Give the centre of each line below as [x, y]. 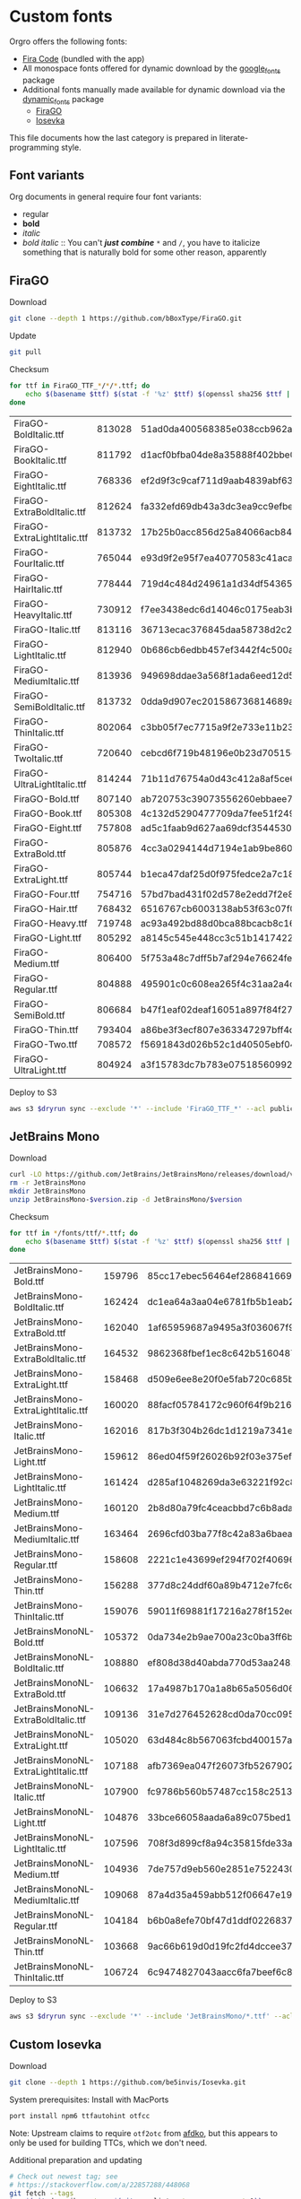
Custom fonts [61, 17]
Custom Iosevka [56, 2044]
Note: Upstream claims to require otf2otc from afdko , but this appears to [143, 2133]
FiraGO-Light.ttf [48, 937]
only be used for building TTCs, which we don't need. [108, 2143]
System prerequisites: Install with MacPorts [89, 2099]
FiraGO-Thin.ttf [46, 1030]
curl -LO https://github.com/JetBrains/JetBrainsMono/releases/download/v [152, 1175]
